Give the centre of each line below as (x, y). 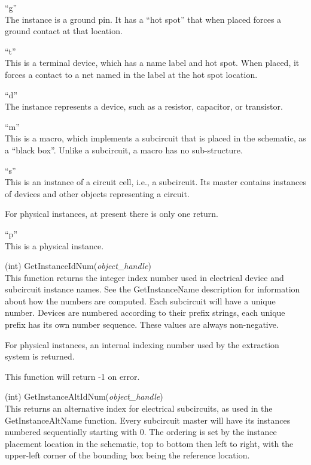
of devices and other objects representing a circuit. (97, 193)
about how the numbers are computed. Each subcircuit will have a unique (140, 301)
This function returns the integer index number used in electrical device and (144, 277)
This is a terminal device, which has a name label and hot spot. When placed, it (152, 63)
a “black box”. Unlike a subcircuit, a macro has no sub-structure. (124, 150)
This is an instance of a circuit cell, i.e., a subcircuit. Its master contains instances (155, 182)
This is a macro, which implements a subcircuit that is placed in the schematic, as (155, 138)
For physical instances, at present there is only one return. (112, 214)
